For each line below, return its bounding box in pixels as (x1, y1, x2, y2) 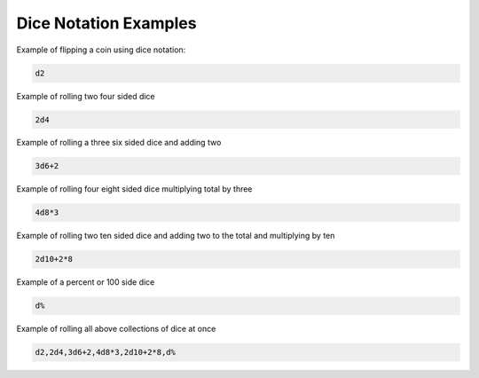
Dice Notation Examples (16, 13, 197, 33)
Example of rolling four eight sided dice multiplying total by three (16, 184, 253, 194)
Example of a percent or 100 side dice (16, 277, 155, 287)
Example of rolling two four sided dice (16, 91, 155, 101)
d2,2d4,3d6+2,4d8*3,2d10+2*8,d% (35, 347, 177, 358)
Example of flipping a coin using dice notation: (16, 44, 186, 55)
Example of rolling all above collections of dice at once (16, 324, 216, 335)
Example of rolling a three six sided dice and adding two (16, 138, 222, 148)
